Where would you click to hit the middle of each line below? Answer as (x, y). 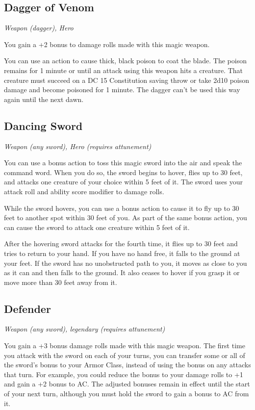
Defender (27, 308)
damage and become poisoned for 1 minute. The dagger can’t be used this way (122, 90)
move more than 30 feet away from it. (61, 282)
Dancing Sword (43, 125)
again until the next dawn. (44, 99)
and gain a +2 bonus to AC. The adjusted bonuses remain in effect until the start (127, 384)
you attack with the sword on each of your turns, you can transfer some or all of (125, 355)
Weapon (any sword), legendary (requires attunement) (85, 329)
